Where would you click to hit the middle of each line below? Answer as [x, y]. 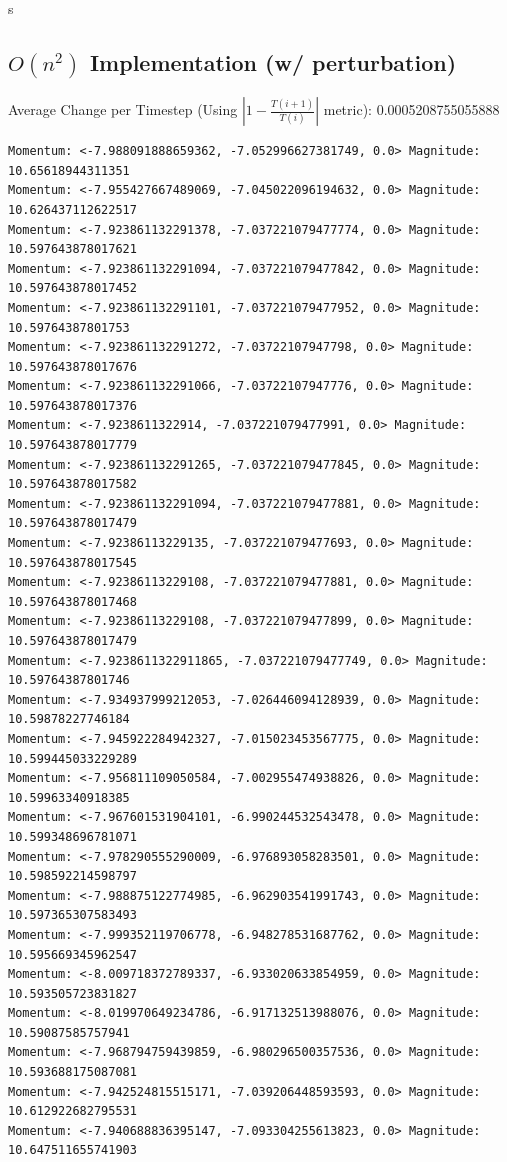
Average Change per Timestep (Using [123, 109]
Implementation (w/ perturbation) [273, 61]
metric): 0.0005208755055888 [411, 109]
